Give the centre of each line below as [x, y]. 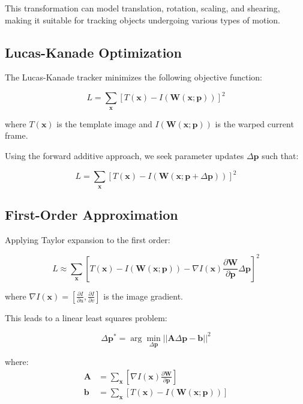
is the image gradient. [143, 296]
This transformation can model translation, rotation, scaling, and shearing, [142, 8]
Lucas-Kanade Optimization [93, 52]
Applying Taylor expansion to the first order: [88, 239]
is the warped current [254, 123]
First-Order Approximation [91, 214]
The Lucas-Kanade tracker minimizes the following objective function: [133, 77]
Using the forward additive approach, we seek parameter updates [124, 156]
